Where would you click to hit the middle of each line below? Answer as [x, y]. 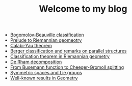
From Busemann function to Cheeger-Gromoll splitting [67, 67]
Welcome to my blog [83, 9]
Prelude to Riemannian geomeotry [46, 40]
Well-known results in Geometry [44, 78]
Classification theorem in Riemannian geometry [60, 56]
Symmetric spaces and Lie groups [46, 73]
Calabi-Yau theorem [31, 46]
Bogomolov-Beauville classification [47, 35]
